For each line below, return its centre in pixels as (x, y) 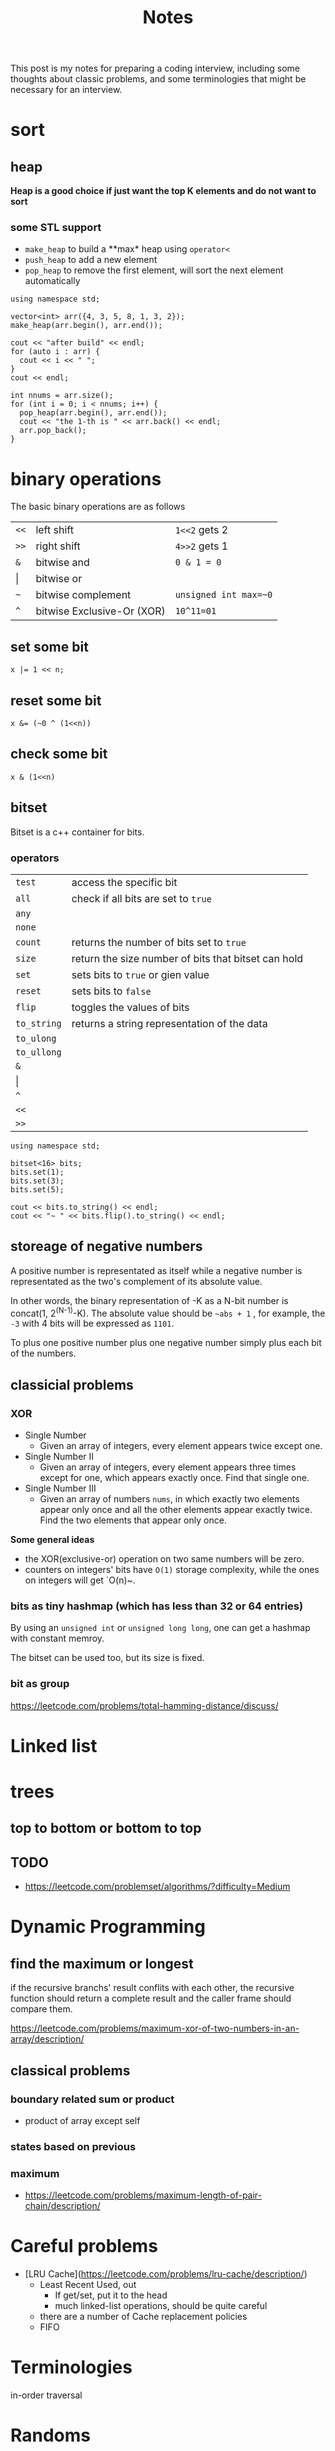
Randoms (50, 2435)
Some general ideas (52, 1540)
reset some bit (56, 700)
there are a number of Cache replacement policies (143, 2317)
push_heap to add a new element (91, 260)
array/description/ (47, 2039)
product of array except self (82, 2120)
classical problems (70, 2070)
